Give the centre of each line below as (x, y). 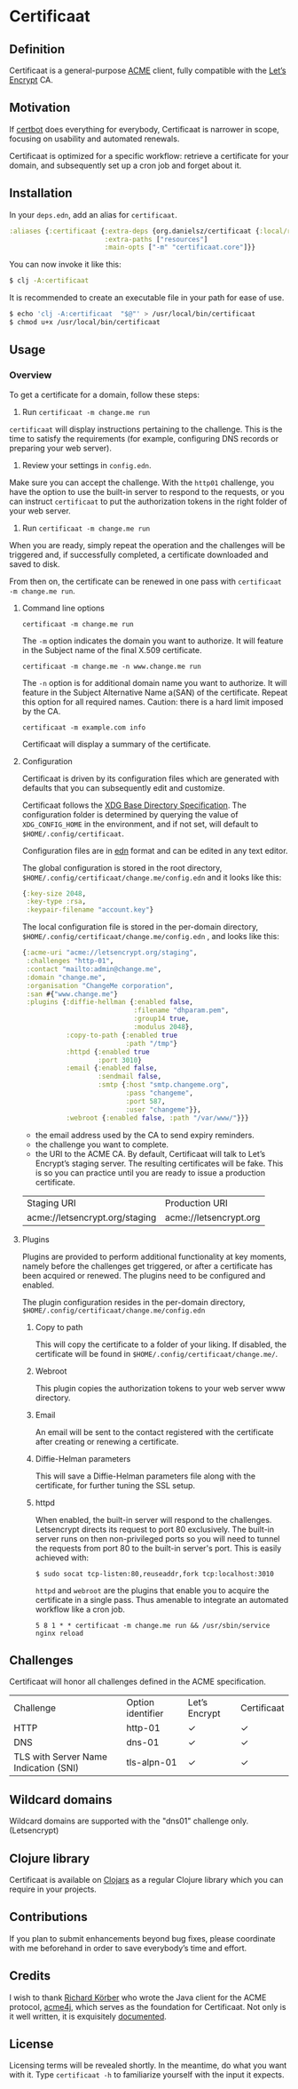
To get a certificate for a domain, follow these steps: (104, 395)
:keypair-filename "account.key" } (90, 910)
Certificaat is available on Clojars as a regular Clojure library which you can (146, 1880)
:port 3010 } (119, 1060)
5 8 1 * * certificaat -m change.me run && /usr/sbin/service (153, 1625)
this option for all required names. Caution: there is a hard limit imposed (153, 702)
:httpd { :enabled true (108, 1052)
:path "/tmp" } (152, 1043)
